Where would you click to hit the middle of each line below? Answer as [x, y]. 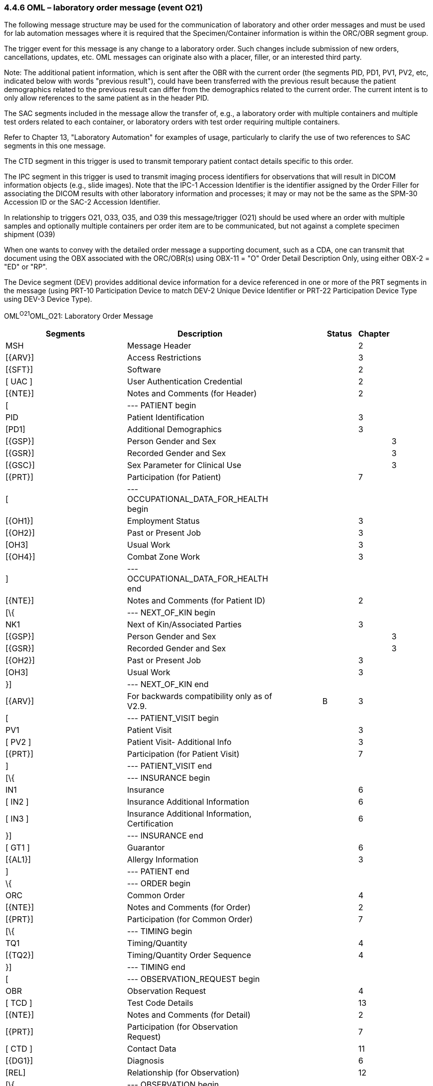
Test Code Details [160, 1003]
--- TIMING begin [160, 931]
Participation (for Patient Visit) [183, 754]
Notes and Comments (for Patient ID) [196, 601]
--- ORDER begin [159, 884]
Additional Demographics [174, 429]
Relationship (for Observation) [183, 1073]
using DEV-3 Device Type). [48, 299]
